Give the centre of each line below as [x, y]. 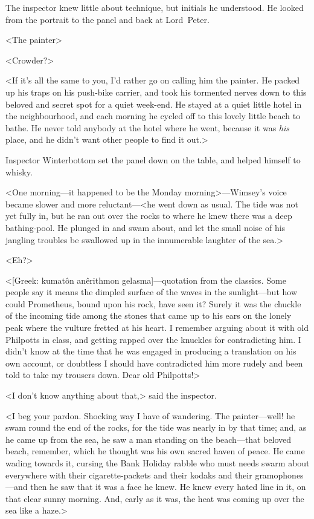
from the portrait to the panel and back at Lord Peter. [107, 19]
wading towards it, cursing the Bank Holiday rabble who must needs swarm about [158, 463]
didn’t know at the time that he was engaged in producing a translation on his [151, 351]
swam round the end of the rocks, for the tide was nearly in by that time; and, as [156, 427]
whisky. [19, 171]
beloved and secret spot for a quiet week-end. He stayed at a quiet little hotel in [154, 104]
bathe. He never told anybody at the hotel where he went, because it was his [148, 127]
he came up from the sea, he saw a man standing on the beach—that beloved [149, 439]
